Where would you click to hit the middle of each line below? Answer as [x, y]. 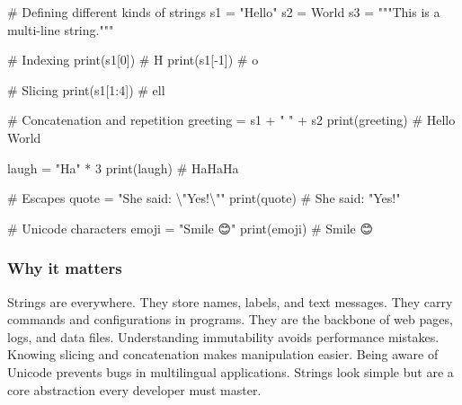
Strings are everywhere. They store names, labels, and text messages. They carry [230, 301]
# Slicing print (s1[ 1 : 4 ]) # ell [86, 89]
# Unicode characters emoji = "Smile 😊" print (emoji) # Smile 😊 [191, 228]
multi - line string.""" [61, 29]
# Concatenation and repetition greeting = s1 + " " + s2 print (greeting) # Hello [231, 120]
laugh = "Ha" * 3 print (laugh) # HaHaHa [123, 167]
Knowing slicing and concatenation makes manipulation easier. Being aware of [223, 354]
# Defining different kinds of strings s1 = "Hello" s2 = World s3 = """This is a [224, 12]
